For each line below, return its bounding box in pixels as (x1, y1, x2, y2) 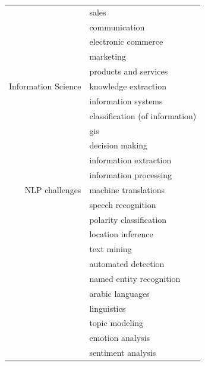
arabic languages (89, 287, 150, 299)
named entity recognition (89, 272, 181, 284)
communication (89, 20, 145, 33)
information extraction (89, 154, 172, 166)
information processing (89, 169, 172, 181)
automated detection (89, 258, 165, 270)
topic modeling (89, 317, 144, 329)
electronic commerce (89, 35, 163, 48)
